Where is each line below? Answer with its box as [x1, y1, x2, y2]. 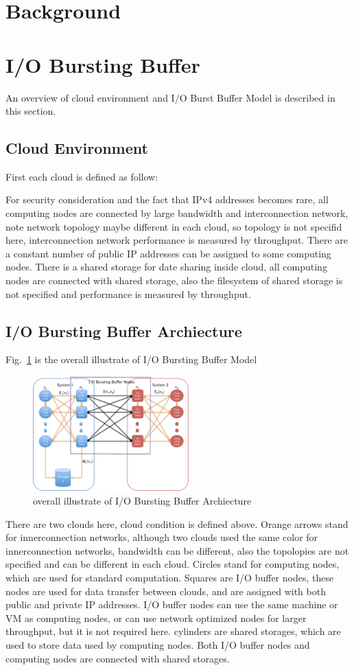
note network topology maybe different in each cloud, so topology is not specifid [5, 219, 342, 233]
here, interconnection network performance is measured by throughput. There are [5, 233, 349, 247]
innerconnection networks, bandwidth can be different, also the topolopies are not [5, 543, 349, 557]
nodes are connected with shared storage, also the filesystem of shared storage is [5, 273, 343, 288]
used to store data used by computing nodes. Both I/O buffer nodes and [5, 637, 310, 651]
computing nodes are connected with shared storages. [5, 651, 230, 665]
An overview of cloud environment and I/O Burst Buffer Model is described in [5, 90, 335, 104]
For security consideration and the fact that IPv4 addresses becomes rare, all [5, 192, 329, 207]
